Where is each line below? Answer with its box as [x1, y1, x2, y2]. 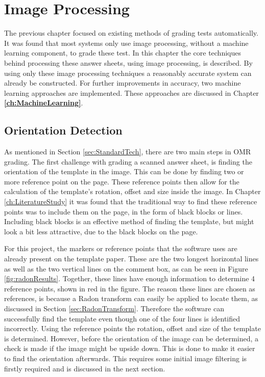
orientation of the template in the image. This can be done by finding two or [4, 166, 244, 177]
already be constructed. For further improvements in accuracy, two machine [4, 77, 241, 88]
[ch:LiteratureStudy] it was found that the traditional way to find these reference [4, 196, 257, 207]
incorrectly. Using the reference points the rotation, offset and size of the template [4, 323, 261, 334]
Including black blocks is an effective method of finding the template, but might [4, 216, 254, 227]
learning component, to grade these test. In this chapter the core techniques [4, 47, 241, 58]
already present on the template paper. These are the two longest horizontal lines [4, 253, 259, 264]
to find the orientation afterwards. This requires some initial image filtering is [4, 353, 247, 363]
